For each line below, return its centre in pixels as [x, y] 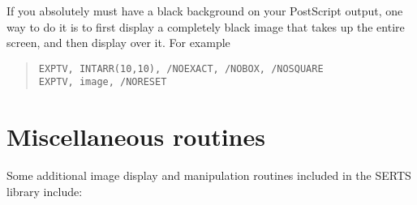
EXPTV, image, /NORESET [103, 82]
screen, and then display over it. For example [118, 43]
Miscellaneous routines [136, 137]
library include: [45, 191]
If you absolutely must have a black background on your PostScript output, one [205, 11]
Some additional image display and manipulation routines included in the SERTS [209, 175]
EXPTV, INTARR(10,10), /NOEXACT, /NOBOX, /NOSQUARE [181, 68]
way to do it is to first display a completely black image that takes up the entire [206, 26]
